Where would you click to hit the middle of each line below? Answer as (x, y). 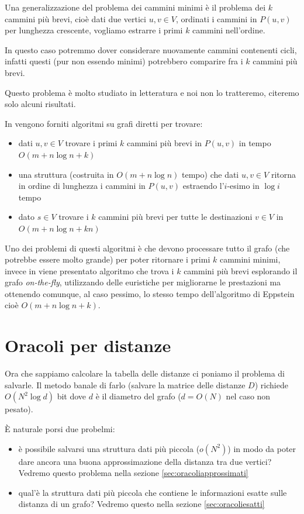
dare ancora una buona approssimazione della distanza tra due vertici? (145, 461)
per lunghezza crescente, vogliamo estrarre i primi (94, 30)
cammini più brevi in (164, 143)
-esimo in (243, 186)
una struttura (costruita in (66, 174)
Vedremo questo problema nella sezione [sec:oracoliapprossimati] (133, 473)
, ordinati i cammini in (216, 18)
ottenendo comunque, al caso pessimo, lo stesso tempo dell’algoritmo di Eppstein (150, 293)
